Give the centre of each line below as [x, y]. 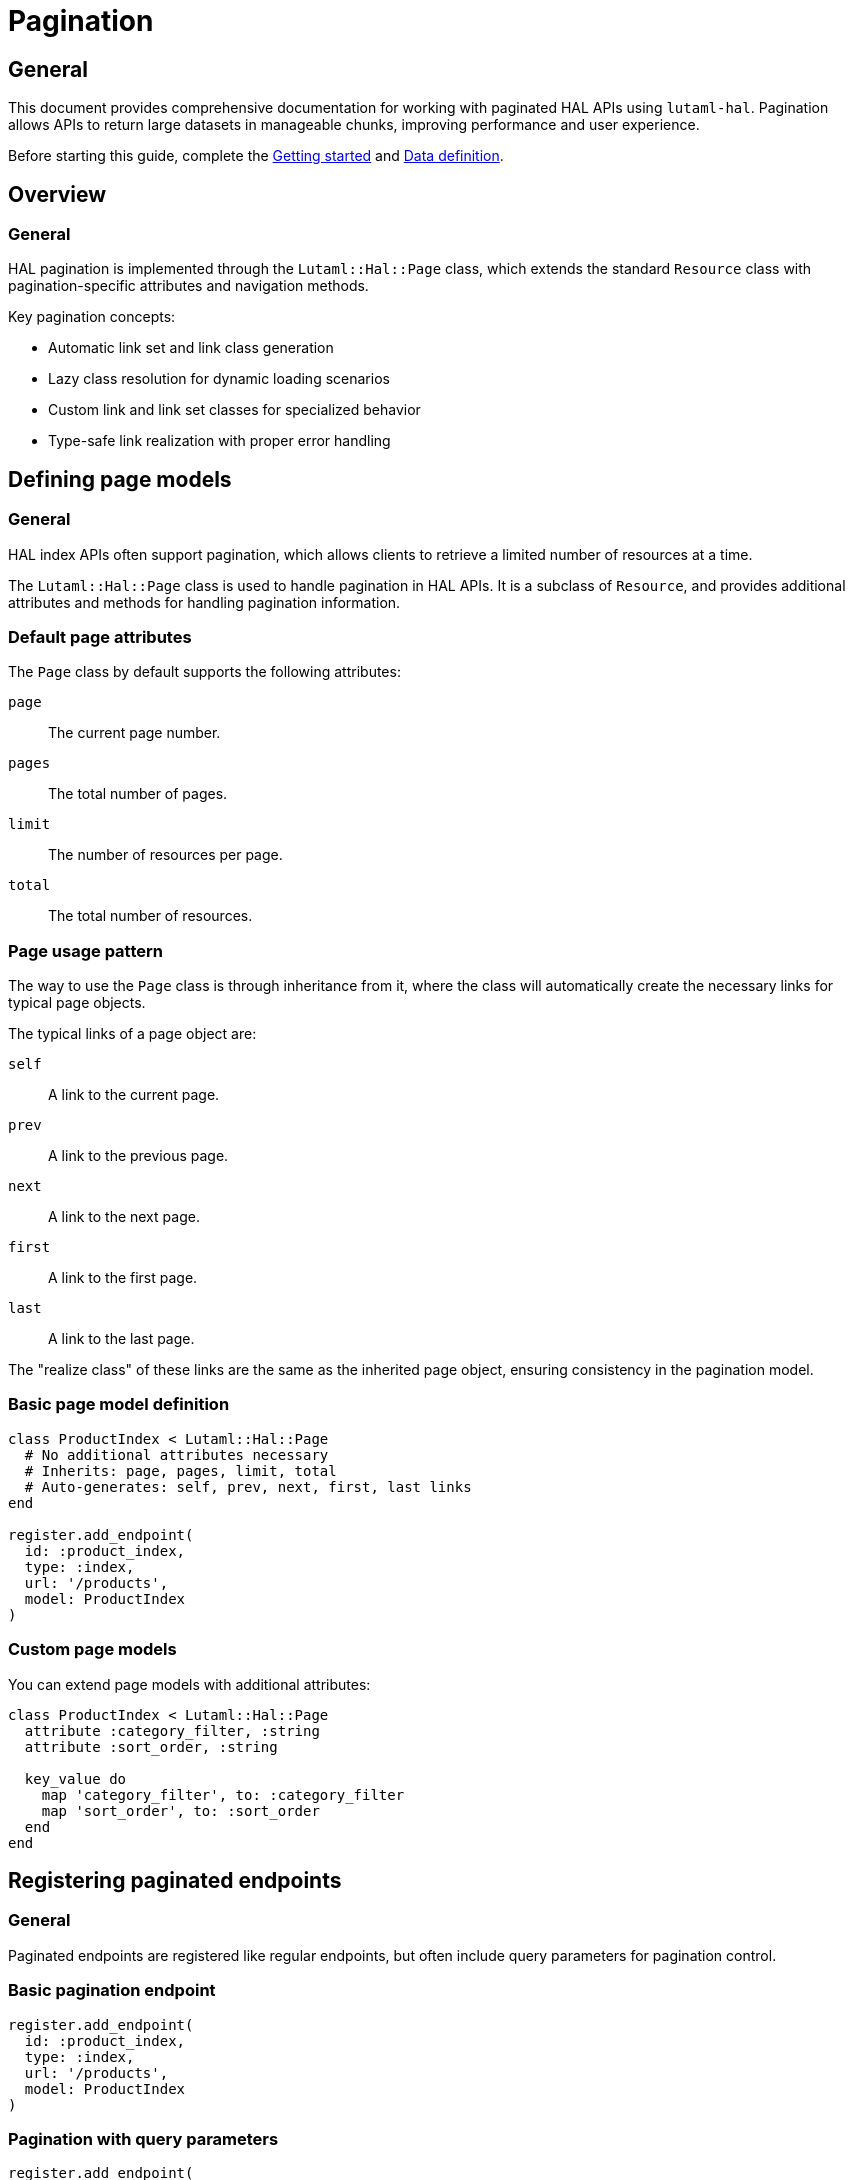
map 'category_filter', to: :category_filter [223, 1794]
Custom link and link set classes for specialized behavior [234, 410]
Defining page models [120, 479]
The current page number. [134, 733]
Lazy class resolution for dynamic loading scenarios [219, 379]
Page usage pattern [85, 950]
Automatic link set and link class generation [191, 348]
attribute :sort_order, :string [151, 1746]
